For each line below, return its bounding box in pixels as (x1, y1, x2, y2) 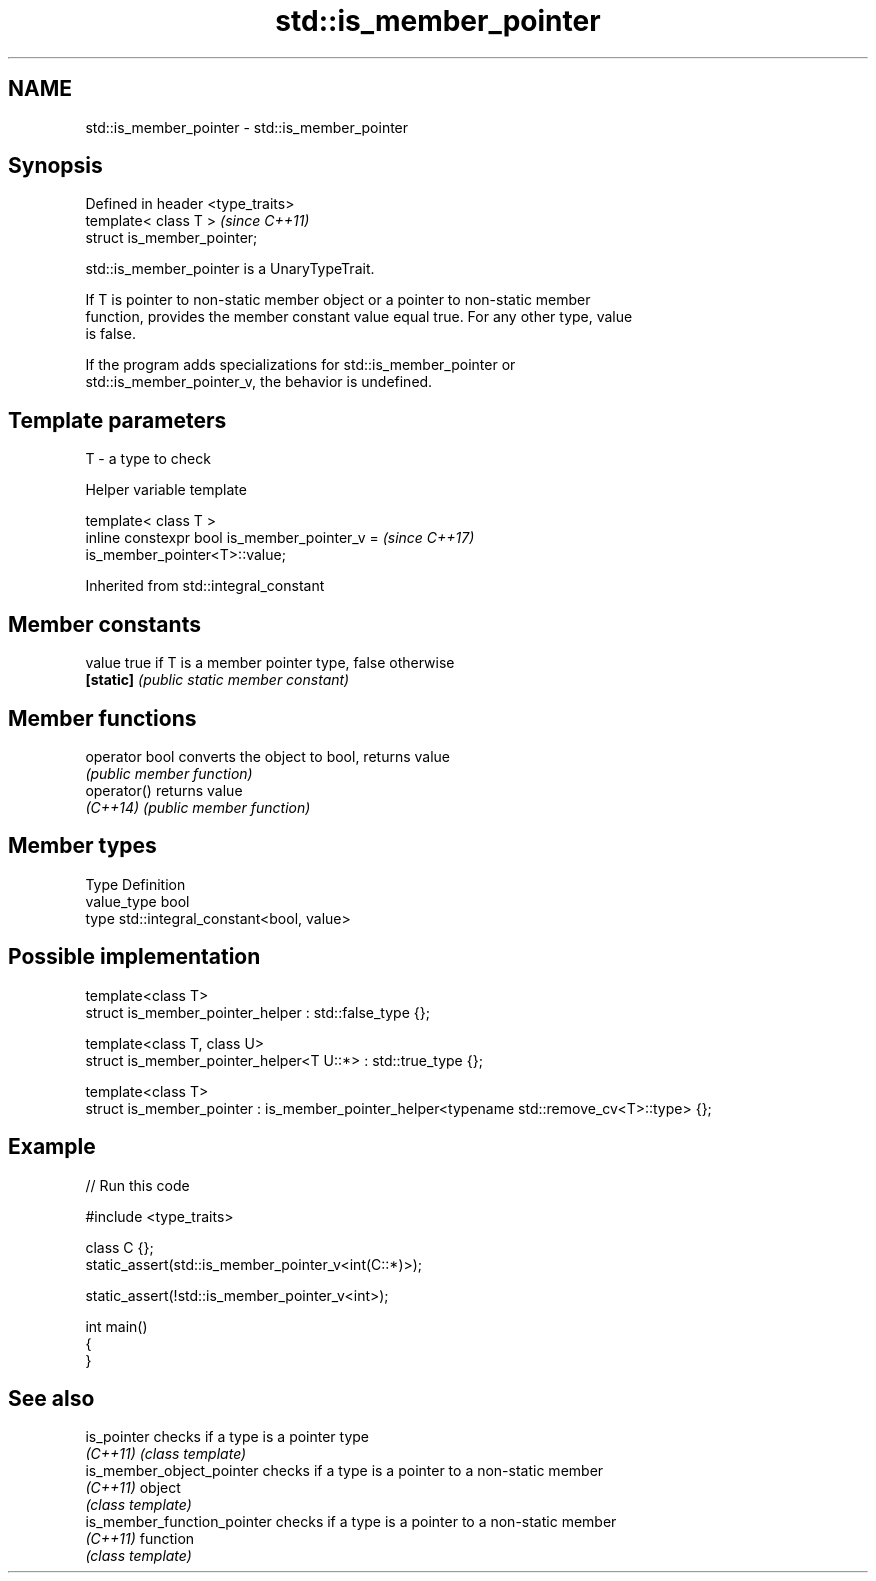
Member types (8, 833, 157, 859)
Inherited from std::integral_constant (85, 577, 325, 595)
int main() (85, 1317, 148, 1335)
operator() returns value (85, 781, 243, 799)
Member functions (8, 705, 197, 731)
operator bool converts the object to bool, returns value (85, 747, 450, 765)
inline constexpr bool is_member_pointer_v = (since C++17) (85, 529, 475, 547)
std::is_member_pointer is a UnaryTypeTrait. (85, 260, 375, 278)
